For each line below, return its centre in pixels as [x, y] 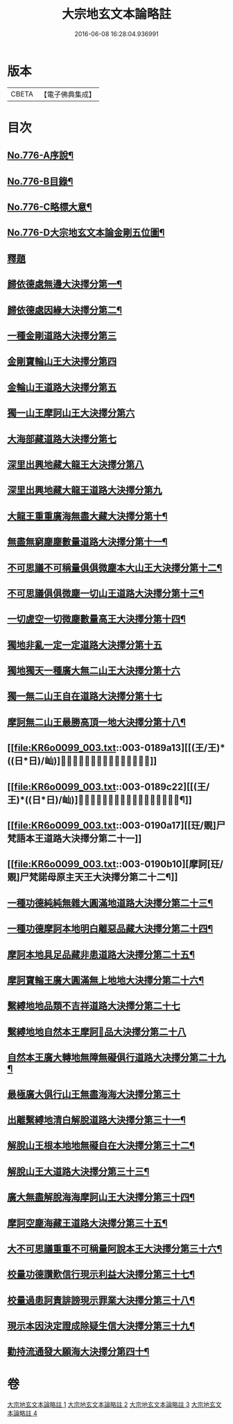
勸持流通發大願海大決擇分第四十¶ [78, 1351]
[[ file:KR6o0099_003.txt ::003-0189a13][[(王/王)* [116, 748]
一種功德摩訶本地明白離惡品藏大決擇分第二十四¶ [110, 929]
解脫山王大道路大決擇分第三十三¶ [78, 1171]
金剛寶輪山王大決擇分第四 [62, 362]
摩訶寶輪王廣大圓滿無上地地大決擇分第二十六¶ [106, 980]
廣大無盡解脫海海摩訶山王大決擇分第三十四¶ [101, 1197]
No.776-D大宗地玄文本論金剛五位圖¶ [86, 233]
